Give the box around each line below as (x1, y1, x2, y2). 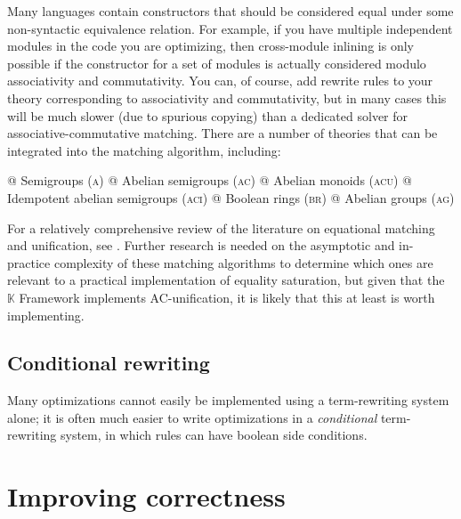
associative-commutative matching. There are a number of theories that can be (7, 124, 438, 142)
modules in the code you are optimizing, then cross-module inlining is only (7, 36, 414, 55)
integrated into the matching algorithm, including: (7, 141, 281, 159)
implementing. (7, 305, 85, 324)
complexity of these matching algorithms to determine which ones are (53, 253, 433, 272)
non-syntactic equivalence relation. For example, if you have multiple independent (7, 19, 453, 37)
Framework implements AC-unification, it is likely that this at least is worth (19, 288, 435, 306)
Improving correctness (7, 478, 286, 515)
